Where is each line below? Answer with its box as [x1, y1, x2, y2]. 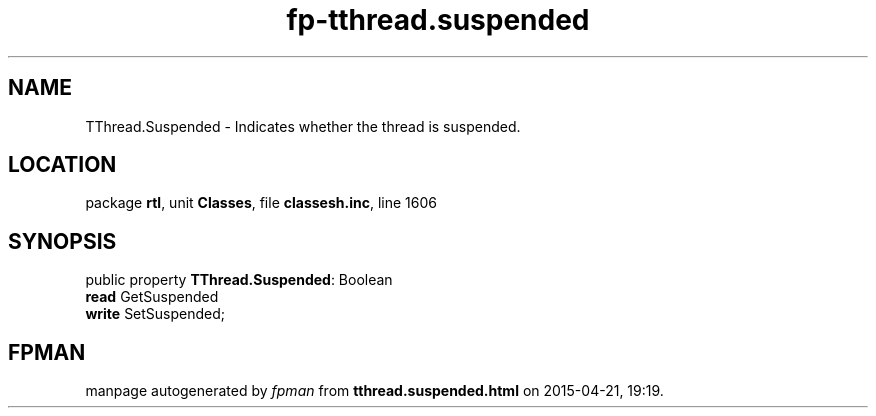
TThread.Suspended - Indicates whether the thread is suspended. [85, 117, 521, 135]
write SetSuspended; [85, 305, 226, 323]
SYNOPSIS [8, 228, 117, 254]
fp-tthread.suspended [286, 3, 590, 37]
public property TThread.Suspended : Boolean [85, 271, 393, 289]
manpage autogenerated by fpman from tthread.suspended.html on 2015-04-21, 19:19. [85, 382, 664, 400]
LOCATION [8, 152, 117, 178]
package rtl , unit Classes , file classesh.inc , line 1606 [85, 194, 437, 212]
